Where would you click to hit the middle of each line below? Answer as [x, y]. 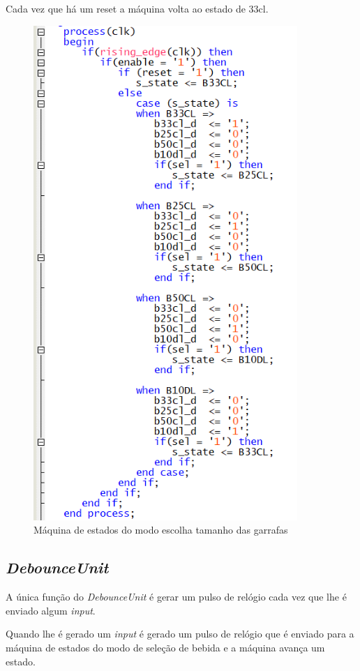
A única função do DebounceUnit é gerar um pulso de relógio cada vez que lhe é [176, 597]
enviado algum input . [51, 610]
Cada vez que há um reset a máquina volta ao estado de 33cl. [137, 8]
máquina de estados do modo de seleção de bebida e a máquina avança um [165, 647]
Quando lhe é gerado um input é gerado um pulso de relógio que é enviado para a [180, 634]
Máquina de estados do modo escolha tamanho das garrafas [161, 530]
